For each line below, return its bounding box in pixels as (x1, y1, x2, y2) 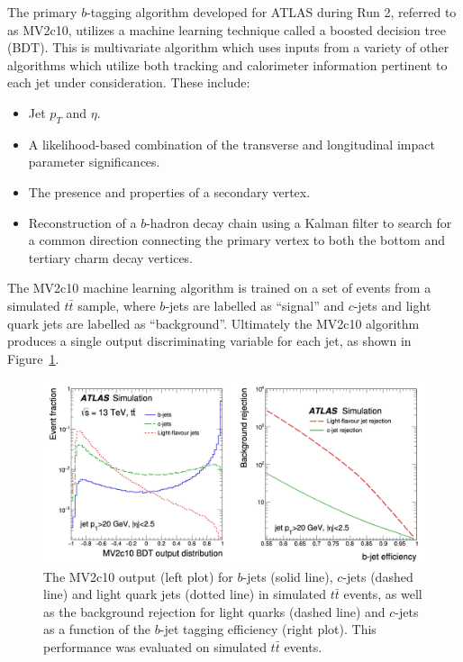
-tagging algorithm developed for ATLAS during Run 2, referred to (86, 3, 457, 21)
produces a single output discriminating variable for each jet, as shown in (7, 331, 412, 350)
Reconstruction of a (28, 213, 137, 231)
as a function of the (43, 620, 151, 639)
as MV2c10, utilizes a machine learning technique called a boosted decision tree (7, 20, 446, 39)
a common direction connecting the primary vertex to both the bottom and (28, 231, 445, 249)
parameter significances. (28, 152, 160, 171)
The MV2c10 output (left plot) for (43, 567, 233, 585)
